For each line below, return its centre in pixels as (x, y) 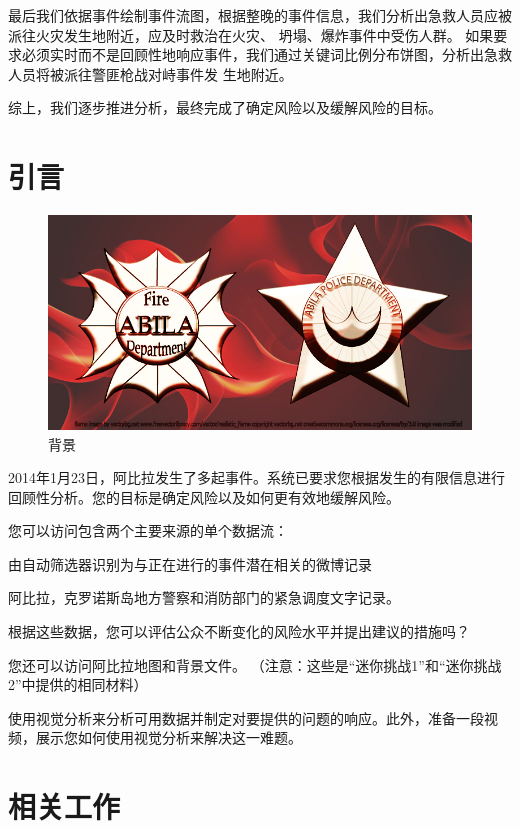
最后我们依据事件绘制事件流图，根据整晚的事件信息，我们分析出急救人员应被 (260, 15)
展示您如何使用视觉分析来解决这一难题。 (168, 737)
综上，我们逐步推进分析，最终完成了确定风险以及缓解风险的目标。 (225, 107)
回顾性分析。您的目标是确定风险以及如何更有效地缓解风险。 (204, 496)
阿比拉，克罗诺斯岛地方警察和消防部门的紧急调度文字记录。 (204, 597)
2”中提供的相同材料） (78, 684)
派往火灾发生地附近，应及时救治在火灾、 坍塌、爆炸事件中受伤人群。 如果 (251, 34)
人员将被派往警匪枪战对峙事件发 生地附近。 (150, 73)
